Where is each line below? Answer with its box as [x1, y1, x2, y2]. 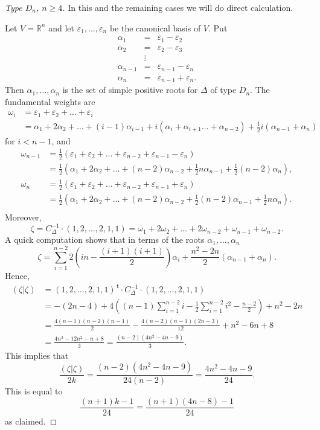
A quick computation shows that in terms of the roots [5, 233, 205, 246]
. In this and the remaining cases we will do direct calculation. [62, 1, 293, 13]
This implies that [5, 348, 69, 361]
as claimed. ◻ [5, 414, 57, 427]
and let [48, 21, 74, 34]
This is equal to [5, 385, 63, 397]
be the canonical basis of [109, 21, 201, 34]
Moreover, [5, 211, 42, 223]
